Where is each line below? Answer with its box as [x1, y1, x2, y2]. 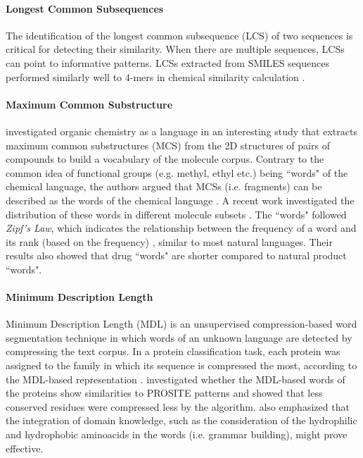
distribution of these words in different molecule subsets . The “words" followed [6, 206, 347, 221]
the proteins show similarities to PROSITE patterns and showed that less [6, 385, 323, 400]
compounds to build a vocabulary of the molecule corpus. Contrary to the [6, 151, 324, 166]
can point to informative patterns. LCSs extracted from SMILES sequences [6, 55, 329, 70]
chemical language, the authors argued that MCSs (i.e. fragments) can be [6, 179, 322, 194]
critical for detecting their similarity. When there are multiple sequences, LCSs [6, 42, 345, 56]
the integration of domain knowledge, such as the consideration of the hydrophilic [6, 413, 357, 428]
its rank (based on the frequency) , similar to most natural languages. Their [6, 234, 333, 249]
